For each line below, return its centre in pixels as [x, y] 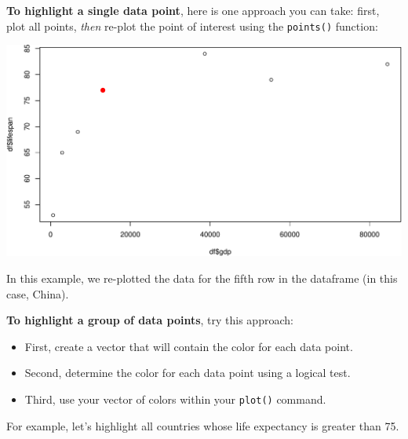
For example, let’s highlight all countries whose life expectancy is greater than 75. [203, 425]
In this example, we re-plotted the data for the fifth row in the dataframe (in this [202, 278]
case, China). [38, 293]
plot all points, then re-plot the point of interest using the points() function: [192, 26]
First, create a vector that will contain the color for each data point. [189, 346]
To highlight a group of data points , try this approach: [150, 320]
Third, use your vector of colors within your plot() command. [175, 399]
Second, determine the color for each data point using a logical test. [188, 373]
